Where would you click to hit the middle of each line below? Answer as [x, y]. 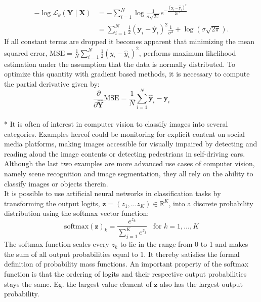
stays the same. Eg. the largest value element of [78, 284]
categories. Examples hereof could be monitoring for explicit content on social [124, 134]
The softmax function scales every [57, 244]
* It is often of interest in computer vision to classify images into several [116, 124]
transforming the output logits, [52, 203]
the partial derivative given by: [52, 83]
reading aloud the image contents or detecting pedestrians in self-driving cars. [125, 153]
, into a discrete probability [211, 203]
